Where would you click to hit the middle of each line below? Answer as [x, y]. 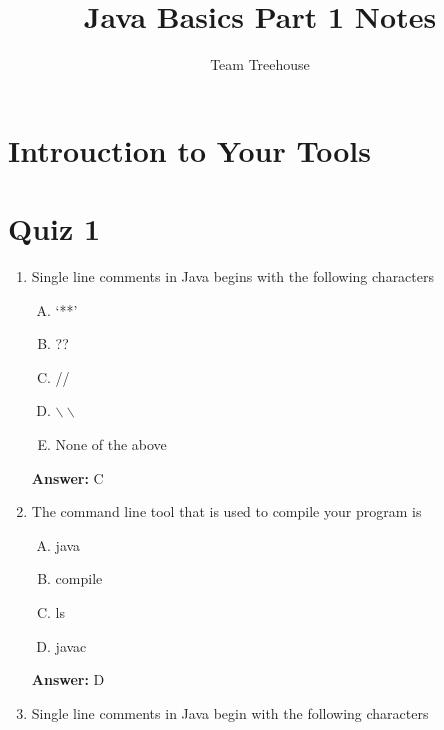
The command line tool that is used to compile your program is [226, 511]
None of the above [111, 444]
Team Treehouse [260, 64]
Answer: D [68, 679]
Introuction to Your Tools [189, 149]
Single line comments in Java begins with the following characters [233, 276]
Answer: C [67, 477]
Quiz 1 [54, 228]
